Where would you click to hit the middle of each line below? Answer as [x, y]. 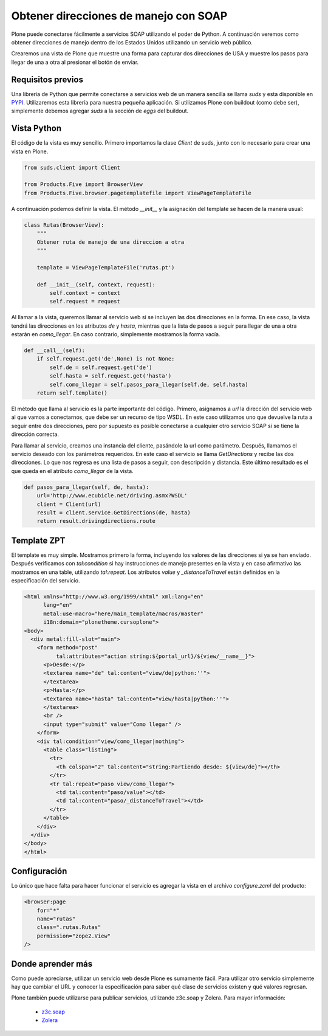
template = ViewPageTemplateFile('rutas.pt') [106, 267]
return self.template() [72, 393]
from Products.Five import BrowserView [83, 185]
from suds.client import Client [72, 167]
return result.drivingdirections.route [96, 521]
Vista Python [36, 129]
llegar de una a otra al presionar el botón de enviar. [75, 62]
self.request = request [85, 302]
